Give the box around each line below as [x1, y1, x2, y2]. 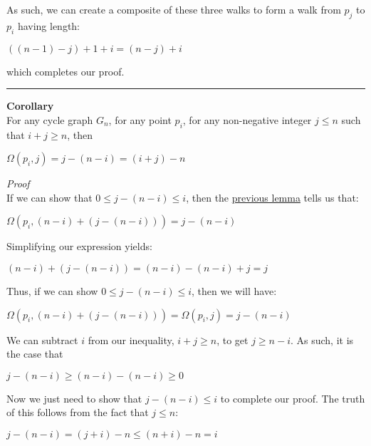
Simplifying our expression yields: [6, 239, 152, 254]
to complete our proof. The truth [220, 390, 365, 405]
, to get [216, 332, 249, 347]
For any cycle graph [6, 112, 93, 127]
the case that [6, 346, 63, 361]
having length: [17, 18, 80, 33]
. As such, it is [290, 332, 354, 347]
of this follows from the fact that [6, 405, 149, 420]
